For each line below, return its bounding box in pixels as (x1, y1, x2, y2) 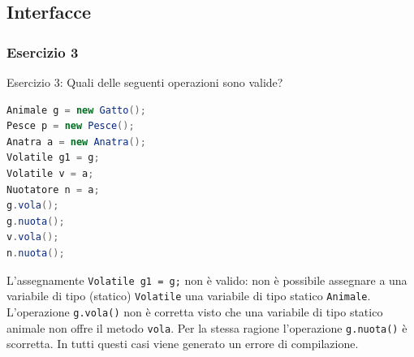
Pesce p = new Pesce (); (6, 120, 135, 132)
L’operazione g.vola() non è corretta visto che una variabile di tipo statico (6, 303, 383, 320)
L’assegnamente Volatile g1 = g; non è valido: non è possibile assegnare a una (6, 271, 408, 288)
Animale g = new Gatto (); (6, 104, 146, 116)
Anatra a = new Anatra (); (6, 135, 146, 148)
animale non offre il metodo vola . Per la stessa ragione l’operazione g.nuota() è (6, 319, 408, 336)
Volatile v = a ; (6, 167, 94, 179)
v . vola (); (6, 231, 59, 243)
